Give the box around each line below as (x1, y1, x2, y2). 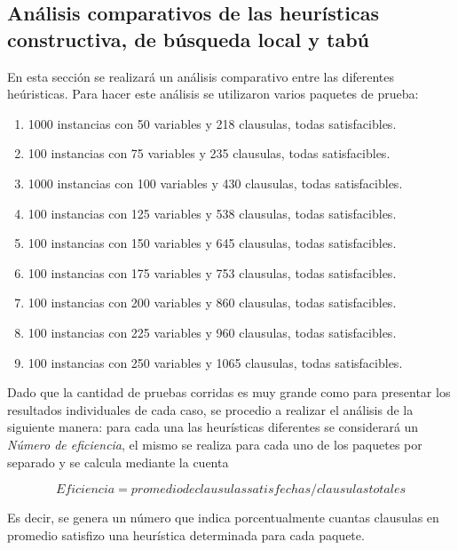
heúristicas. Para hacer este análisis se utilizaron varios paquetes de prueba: (7, 84, 419, 103)
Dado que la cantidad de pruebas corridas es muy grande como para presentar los (7, 383, 451, 402)
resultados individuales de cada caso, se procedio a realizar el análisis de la (7, 400, 414, 418)
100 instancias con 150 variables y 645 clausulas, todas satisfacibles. (28, 234, 397, 252)
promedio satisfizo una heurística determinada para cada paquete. (7, 525, 365, 544)
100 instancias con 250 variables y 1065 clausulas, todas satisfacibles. (28, 353, 403, 371)
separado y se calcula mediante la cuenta (7, 452, 229, 471)
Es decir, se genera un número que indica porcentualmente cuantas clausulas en (7, 508, 439, 527)
